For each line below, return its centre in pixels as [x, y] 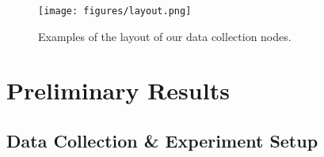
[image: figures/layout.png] [115, 11]
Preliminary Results [118, 90]
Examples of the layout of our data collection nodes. [165, 36]
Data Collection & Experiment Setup [162, 141]
